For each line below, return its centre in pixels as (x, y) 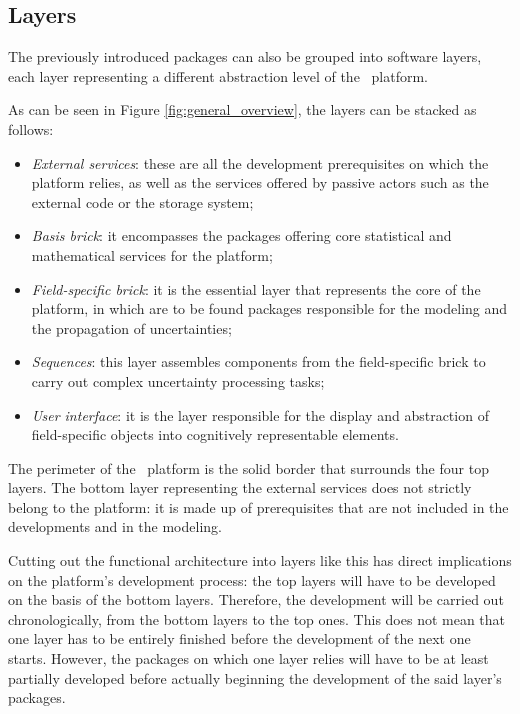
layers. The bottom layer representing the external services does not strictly (240, 487)
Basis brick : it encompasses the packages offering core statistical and (241, 235)
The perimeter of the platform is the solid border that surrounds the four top (248, 467)
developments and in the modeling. (115, 526)
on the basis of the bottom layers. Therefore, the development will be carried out (256, 599)
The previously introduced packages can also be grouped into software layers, (245, 56)
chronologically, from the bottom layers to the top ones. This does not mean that (257, 618)
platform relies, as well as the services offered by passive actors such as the (260, 182)
